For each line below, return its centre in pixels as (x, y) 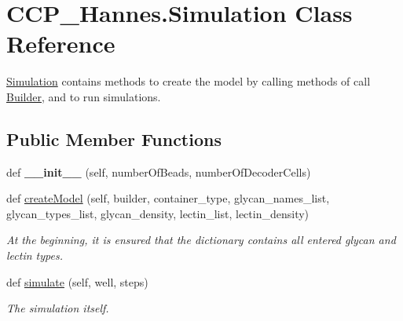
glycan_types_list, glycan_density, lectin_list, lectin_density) (158, 213)
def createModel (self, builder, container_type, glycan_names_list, (168, 198)
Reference (61, 44)
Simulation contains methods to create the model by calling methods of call (189, 81)
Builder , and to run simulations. (84, 96)
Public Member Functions (114, 139)
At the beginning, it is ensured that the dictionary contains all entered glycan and (201, 240)
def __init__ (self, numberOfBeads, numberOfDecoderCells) (159, 171)
